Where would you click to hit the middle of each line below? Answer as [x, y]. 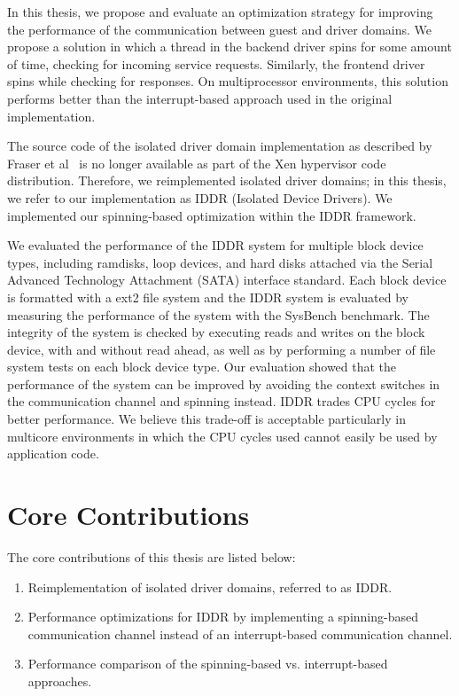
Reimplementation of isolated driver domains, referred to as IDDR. [210, 587]
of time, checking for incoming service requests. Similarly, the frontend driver [216, 63]
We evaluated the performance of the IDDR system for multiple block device [215, 245]
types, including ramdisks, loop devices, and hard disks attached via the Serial [220, 262]
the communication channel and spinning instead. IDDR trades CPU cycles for [222, 401]
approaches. [60, 680]
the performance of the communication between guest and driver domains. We [220, 29]
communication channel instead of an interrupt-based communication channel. [240, 633]
